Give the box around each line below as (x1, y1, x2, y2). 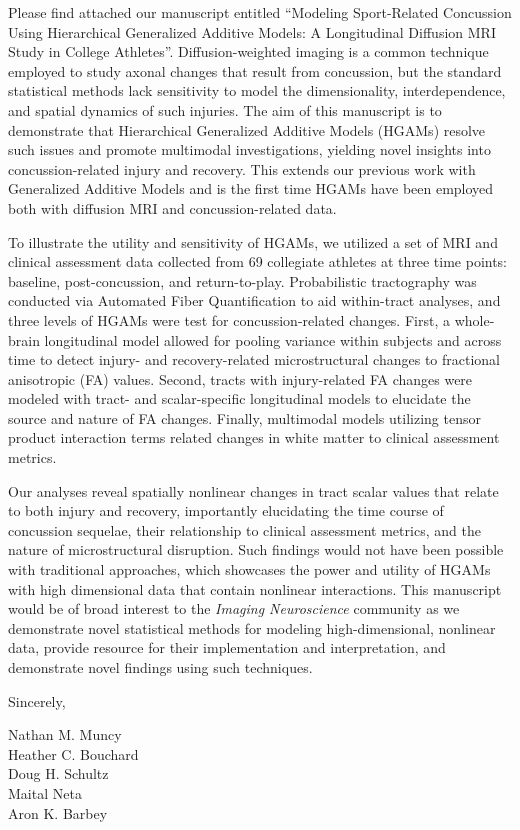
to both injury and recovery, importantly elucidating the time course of (8, 500, 444, 521)
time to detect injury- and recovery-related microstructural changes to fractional (8, 349, 501, 370)
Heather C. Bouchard (8, 743, 139, 764)
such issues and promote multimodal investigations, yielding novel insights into (8, 139, 491, 160)
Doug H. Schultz (8, 763, 109, 784)
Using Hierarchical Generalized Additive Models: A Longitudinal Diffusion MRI (8, 21, 496, 42)
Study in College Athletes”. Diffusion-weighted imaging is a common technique (8, 41, 489, 62)
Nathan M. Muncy (8, 724, 122, 745)
